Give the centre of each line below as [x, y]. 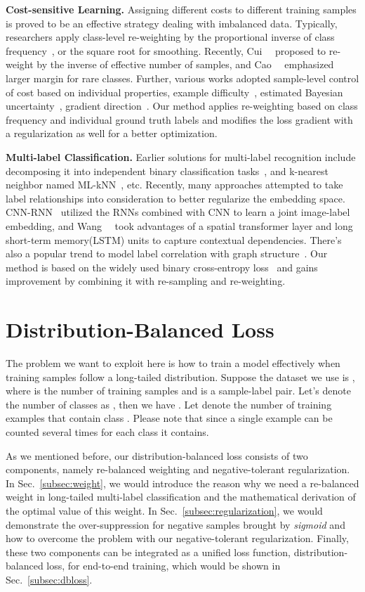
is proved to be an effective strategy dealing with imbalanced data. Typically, [172, 23]
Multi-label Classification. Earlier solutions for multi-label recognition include [181, 156]
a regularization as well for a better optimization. [112, 133]
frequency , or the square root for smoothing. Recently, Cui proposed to [166, 50]
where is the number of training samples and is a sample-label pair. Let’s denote [178, 391]
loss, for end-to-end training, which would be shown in [164, 566]
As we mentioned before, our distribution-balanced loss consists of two [157, 455]
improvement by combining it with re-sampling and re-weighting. [146, 281]
